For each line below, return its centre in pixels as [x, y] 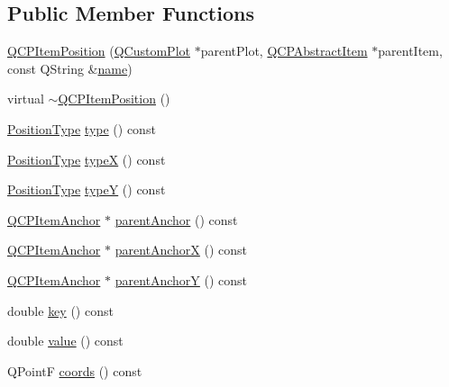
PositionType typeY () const [87, 189]
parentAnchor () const [176, 219]
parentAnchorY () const [181, 279]
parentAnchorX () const [181, 250]
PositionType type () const [82, 128]
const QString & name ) [70, 68]
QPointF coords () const [75, 370]
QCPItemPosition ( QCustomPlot [99, 51]
